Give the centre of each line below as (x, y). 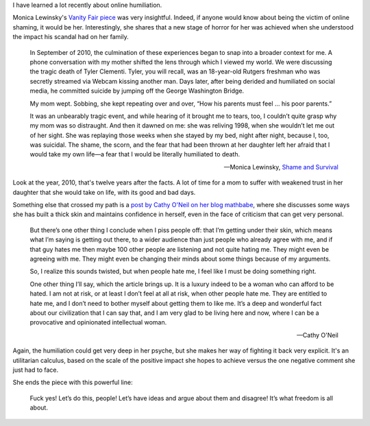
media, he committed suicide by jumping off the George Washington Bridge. (137, 91)
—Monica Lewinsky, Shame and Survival (281, 167)
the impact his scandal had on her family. (71, 37)
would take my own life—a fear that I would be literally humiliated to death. (135, 154)
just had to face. (36, 370)
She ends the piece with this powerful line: (73, 382)
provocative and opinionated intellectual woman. (98, 322)
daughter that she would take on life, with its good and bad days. (104, 192)
